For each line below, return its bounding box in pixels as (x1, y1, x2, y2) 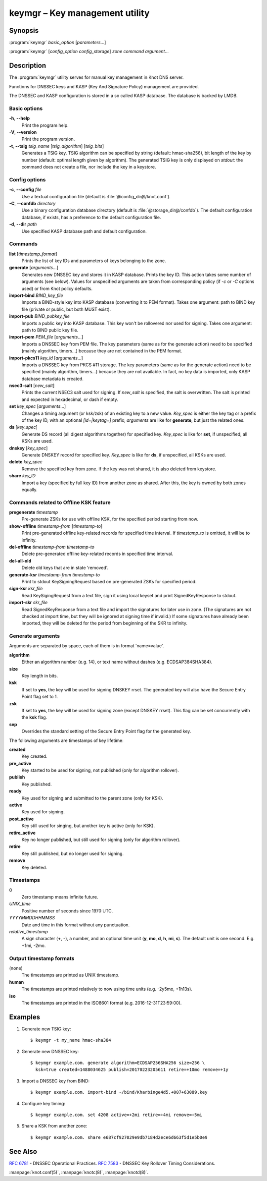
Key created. (21, 753, 47, 759)
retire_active (9, 830, 36, 836)
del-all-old (9, 558, 32, 563)
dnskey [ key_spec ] (9, 445, 48, 451)
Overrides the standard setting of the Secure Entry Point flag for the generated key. (21, 729, 191, 734)
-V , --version (9, 129, 37, 135)
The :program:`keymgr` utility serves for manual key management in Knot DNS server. (9, 74, 184, 80)
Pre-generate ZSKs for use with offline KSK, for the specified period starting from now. (21, 516, 199, 522)
